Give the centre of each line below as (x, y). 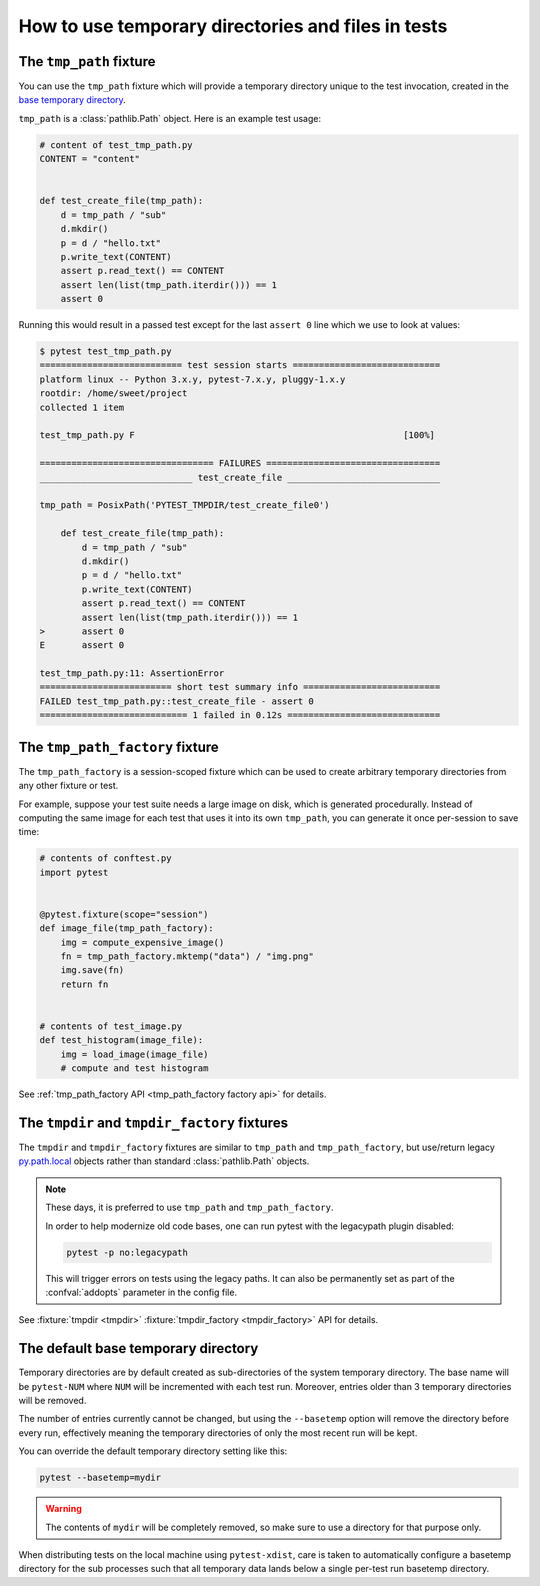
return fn (84, 984)
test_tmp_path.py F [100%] (237, 435)
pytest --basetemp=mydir (100, 1478)
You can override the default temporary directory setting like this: (153, 1451)
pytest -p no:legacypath (127, 1252)
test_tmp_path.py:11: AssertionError (132, 673)
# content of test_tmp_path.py (116, 144)
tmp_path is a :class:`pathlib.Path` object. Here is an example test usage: (170, 118)
